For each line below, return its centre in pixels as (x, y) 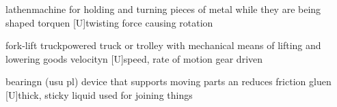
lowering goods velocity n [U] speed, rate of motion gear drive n (134, 58)
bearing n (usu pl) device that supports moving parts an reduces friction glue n (168, 81)
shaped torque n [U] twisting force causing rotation (109, 22)
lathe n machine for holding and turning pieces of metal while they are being (163, 9)
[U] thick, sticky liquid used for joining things (99, 94)
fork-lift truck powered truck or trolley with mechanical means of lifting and (163, 45)
